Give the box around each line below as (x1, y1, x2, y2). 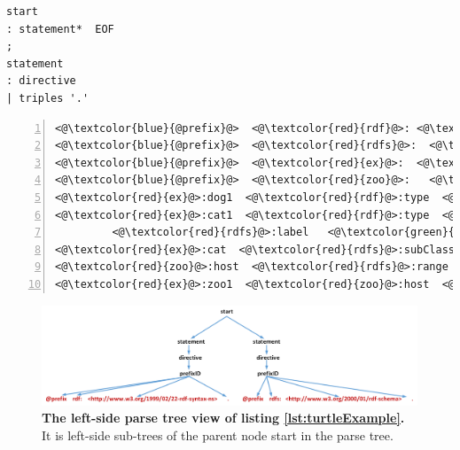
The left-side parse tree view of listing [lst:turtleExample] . (42, 408, 405, 427)
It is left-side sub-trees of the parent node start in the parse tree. (42, 425, 394, 444)
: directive (6, 74, 76, 88)
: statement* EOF (6, 22, 114, 35)
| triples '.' (6, 91, 90, 105)
